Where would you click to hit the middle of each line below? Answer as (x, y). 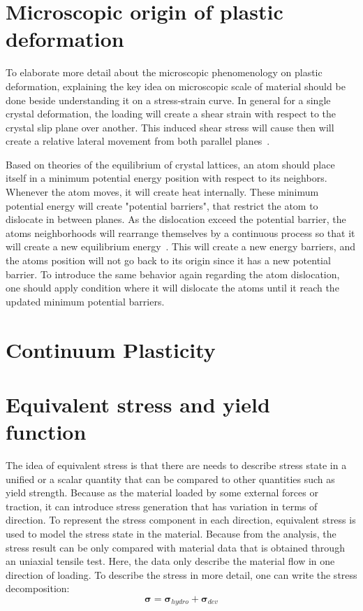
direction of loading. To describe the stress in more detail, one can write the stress (181, 574)
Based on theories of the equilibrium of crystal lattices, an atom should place (170, 164)
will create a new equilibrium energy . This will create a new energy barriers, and (180, 246)
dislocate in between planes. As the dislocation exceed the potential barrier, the (176, 219)
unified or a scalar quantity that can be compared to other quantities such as (170, 479)
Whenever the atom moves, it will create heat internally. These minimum (162, 192)
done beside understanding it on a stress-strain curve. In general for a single (168, 100)
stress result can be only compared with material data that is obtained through (175, 547)
